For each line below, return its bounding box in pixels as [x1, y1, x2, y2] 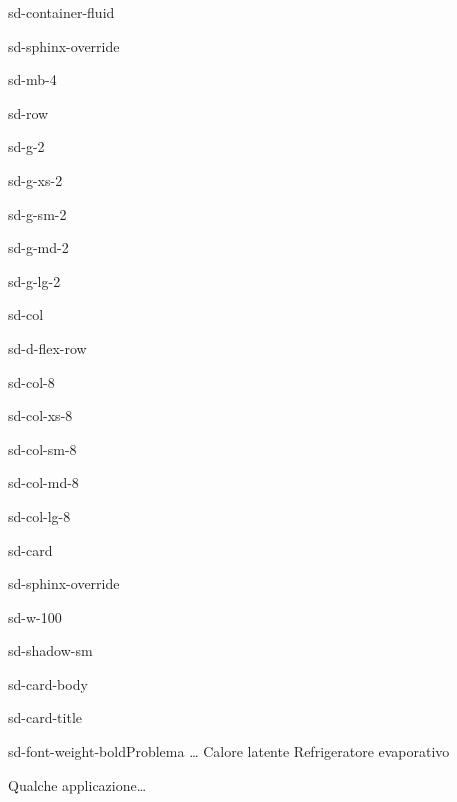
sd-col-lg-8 [8, 505, 71, 526]
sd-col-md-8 [8, 472, 79, 493]
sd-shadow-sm [8, 640, 93, 661]
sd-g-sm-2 [8, 203, 67, 224]
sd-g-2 [8, 136, 45, 157]
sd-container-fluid [8, 2, 115, 22]
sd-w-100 [8, 606, 62, 627]
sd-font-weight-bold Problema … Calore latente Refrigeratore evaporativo [8, 741, 450, 762]
